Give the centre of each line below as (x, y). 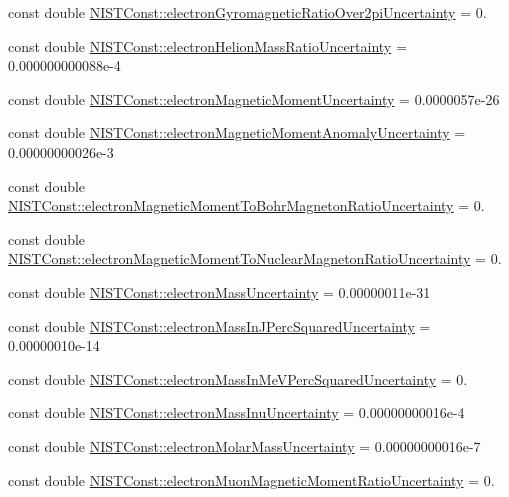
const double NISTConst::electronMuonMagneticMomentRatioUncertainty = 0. (251, 479)
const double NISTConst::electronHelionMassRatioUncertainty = (207, 45)
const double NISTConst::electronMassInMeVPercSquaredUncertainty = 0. (238, 378)
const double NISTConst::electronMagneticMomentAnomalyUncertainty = (237, 132)
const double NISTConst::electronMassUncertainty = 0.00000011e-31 (219, 291)
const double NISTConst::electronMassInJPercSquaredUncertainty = (219, 325)
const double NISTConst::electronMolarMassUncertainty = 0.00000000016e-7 (244, 445)
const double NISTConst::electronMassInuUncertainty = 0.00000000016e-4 (236, 412)
